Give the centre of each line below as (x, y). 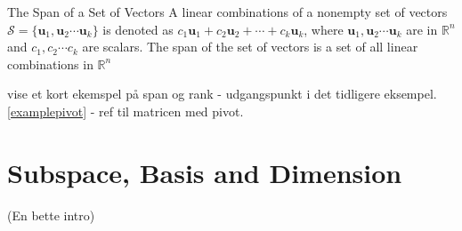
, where (324, 29)
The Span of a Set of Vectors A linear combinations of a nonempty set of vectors (227, 12)
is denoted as (138, 29)
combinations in (50, 64)
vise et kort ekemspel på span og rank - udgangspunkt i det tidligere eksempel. (222, 94)
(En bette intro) (51, 215)
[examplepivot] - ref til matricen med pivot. (126, 111)
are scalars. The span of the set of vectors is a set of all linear (250, 47)
